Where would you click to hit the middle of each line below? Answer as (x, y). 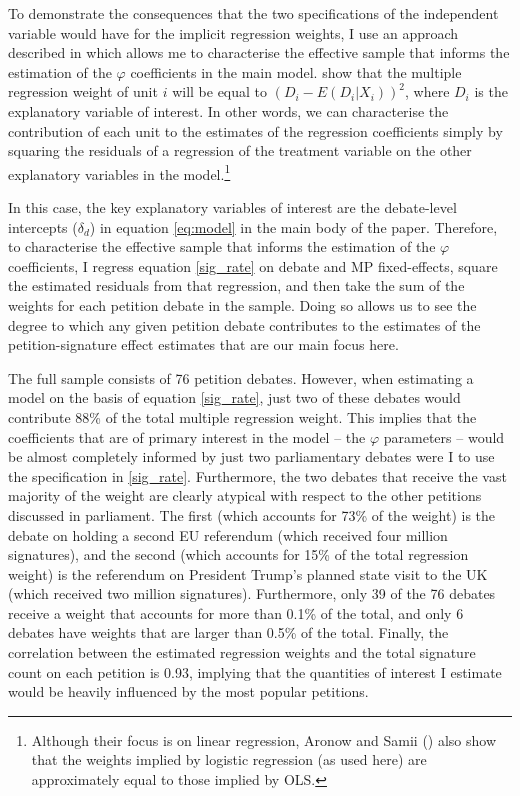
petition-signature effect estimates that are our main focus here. (203, 344)
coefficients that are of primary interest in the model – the (187, 436)
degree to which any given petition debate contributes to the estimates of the (244, 324)
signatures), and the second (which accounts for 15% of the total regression (238, 554)
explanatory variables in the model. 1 (119, 172)
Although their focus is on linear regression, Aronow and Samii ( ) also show (264, 739)
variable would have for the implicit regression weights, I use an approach (233, 32)
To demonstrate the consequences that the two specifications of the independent (253, 13)
